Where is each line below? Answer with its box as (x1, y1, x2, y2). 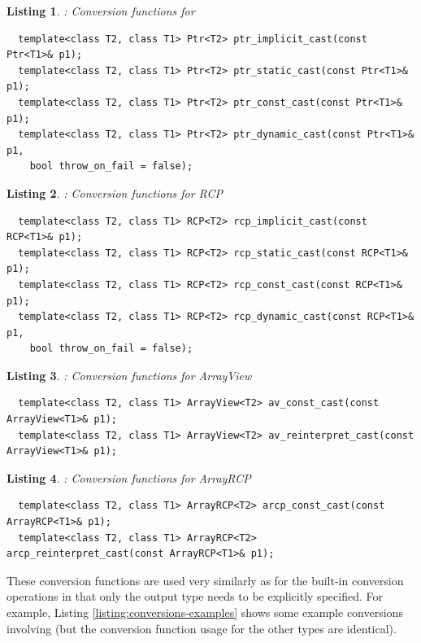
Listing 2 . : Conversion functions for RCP (7, 184, 223, 201)
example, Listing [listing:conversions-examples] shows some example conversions (7, 604, 403, 620)
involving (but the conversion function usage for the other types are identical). (7, 619, 397, 636)
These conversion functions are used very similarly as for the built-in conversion (7, 571, 404, 588)
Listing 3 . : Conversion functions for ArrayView (7, 366, 252, 383)
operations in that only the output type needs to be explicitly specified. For (7, 588, 383, 605)
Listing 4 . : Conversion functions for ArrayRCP (7, 469, 251, 486)
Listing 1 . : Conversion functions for (7, 2, 195, 19)
